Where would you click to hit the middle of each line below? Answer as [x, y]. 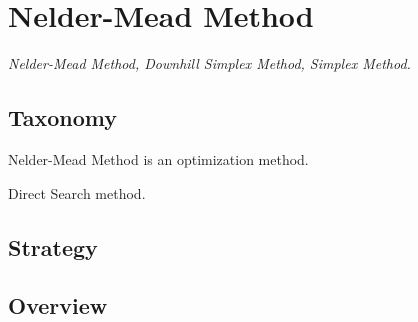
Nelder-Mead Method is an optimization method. [158, 158]
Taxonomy [63, 117]
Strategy [53, 246]
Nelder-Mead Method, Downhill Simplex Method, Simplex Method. [209, 63]
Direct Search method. [77, 192]
